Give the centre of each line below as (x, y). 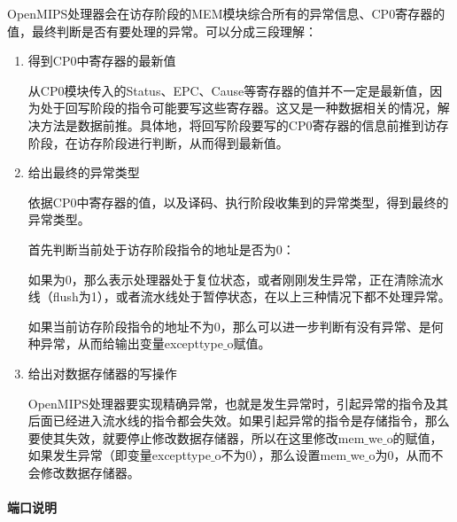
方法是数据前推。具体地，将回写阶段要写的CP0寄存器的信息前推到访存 (244, 125)
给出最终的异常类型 (84, 172)
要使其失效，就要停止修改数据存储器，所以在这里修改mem (196, 437)
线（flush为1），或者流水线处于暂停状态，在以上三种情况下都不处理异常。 (239, 296)
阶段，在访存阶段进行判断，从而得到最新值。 (158, 142)
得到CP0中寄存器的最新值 (102, 61)
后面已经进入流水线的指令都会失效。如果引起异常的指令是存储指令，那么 (239, 421)
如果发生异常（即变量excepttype (119, 455)
